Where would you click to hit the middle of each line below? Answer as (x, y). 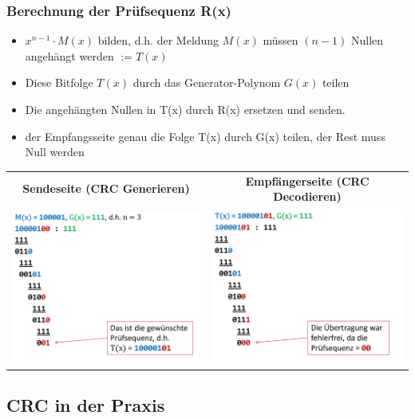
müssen (281, 40)
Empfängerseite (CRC (307, 180)
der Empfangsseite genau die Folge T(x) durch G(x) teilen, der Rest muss (205, 136)
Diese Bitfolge (59, 82)
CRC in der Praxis (86, 405)
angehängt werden (69, 55)
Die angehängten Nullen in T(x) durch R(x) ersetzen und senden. (185, 109)
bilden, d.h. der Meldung (158, 40)
